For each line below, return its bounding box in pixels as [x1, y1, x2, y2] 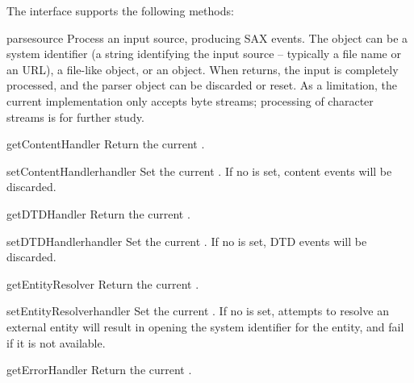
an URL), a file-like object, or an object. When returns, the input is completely [6, 60, 399, 77]
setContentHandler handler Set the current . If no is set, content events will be [6, 162, 392, 179]
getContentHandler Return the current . [6, 135, 205, 152]
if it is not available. [6, 334, 106, 351]
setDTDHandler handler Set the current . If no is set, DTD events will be [6, 232, 367, 249]
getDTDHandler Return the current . [6, 205, 190, 222]
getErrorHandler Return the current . [6, 361, 192, 378]
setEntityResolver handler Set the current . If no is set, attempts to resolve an [6, 302, 389, 319]
